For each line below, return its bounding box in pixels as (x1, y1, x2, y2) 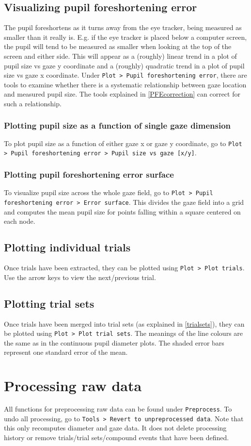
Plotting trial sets (4, 296, 94, 311)
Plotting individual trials (4, 240, 131, 255)
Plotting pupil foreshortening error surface (4, 168, 174, 181)
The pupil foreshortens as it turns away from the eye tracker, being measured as (4, 22, 242, 33)
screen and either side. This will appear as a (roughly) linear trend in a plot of (4, 50, 237, 61)
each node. (4, 216, 35, 226)
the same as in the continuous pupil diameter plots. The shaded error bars (4, 337, 224, 347)
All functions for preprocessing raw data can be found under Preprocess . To (4, 404, 232, 414)
